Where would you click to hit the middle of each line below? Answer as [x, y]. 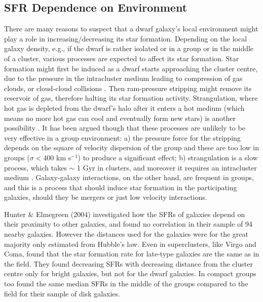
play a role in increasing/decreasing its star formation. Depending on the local [126, 38]
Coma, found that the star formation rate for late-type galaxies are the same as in [132, 254]
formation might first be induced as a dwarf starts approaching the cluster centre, [131, 68]
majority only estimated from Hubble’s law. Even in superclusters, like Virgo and [130, 244]
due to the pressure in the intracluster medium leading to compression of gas [123, 78]
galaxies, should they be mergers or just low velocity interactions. [106, 197]
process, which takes [35, 167]
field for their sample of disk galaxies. [62, 293]
